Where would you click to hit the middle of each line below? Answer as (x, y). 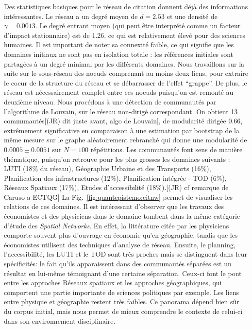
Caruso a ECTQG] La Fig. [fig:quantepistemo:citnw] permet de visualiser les (118, 197)
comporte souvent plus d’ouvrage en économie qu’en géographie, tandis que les (121, 235)
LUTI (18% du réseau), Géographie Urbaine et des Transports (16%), (108, 168)
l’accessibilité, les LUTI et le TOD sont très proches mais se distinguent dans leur (126, 254)
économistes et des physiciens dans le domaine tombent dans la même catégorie (122, 216)
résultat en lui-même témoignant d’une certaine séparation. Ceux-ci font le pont (123, 273)
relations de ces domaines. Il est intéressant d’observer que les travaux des (114, 206)
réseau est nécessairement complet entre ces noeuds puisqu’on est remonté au (119, 92)
